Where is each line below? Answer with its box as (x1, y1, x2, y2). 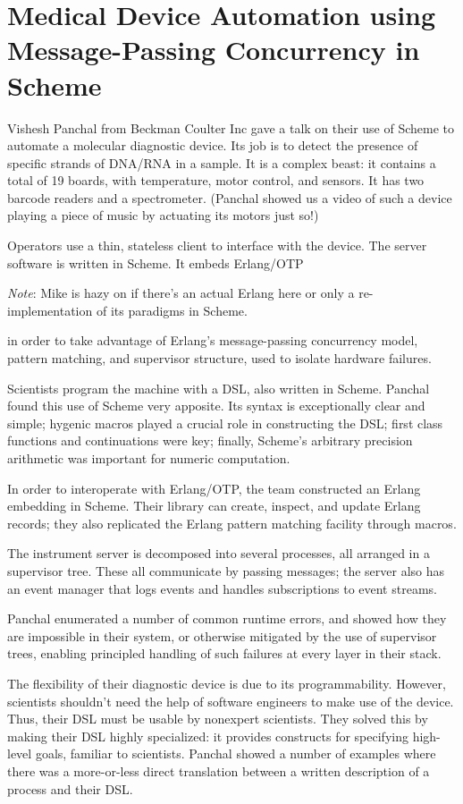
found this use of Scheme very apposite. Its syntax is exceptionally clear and (7, 396, 425, 415)
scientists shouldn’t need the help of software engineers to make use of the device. (7, 691, 454, 710)
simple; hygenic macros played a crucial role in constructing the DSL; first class (7, 413, 443, 432)
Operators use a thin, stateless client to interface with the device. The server (7, 236, 427, 255)
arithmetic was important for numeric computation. (7, 449, 290, 467)
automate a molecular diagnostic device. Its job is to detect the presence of (7, 136, 418, 155)
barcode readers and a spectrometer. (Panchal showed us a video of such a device (7, 188, 452, 207)
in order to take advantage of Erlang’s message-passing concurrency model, (7, 331, 418, 350)
